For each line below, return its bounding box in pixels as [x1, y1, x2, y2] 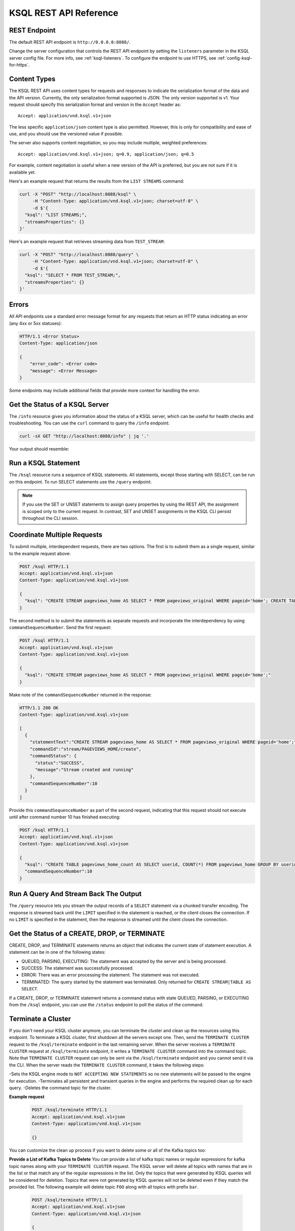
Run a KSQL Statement [9, 459, 81, 467]
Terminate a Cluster [9, 1014, 71, 1023]
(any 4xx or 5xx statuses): [9, 320, 62, 326]
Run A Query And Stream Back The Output [9, 890, 142, 898]
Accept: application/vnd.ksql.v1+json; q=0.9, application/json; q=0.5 [18, 151, 194, 157]
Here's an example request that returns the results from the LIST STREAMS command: [9, 178, 184, 184]
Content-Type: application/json [19, 340, 98, 346]
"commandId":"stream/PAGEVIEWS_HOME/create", [29, 746, 142, 752]
